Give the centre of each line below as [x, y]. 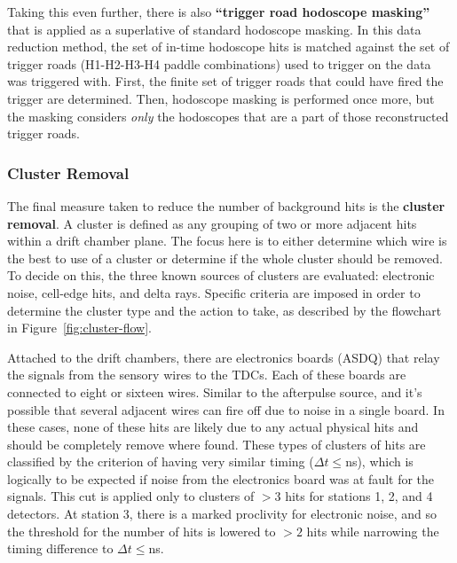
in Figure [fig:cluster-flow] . [79, 328]
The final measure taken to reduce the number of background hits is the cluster [226, 205]
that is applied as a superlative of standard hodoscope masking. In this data [214, 29]
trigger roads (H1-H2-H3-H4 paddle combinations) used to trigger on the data [219, 63]
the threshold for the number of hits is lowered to [142, 531]
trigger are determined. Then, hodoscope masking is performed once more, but [221, 98]
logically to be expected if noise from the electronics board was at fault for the [221, 478]
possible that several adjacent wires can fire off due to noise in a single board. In [226, 409]
